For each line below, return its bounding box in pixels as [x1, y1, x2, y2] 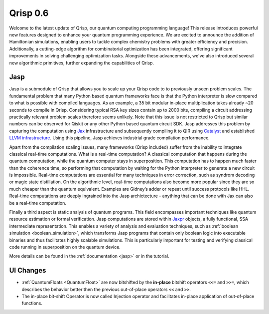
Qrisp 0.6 [9, 7, 49, 18]
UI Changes [9, 266, 46, 275]
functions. [21, 300, 42, 307]
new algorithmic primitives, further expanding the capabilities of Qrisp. [9, 60, 154, 66]
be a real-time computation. [9, 200, 67, 206]
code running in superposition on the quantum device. [9, 244, 121, 250]
